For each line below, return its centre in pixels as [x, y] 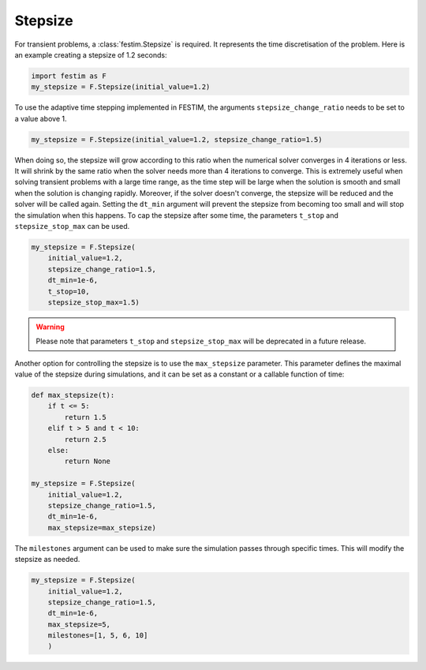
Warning [50, 327]
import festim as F [69, 76]
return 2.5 [85, 439]
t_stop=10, [69, 291]
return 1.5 [85, 417]
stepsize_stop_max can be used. [72, 226]
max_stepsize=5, [79, 624]
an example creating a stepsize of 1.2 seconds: [91, 54]
